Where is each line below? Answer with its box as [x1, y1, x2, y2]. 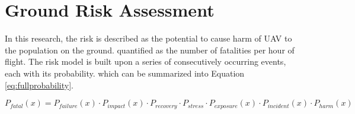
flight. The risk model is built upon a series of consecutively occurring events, [5, 55, 286, 68]
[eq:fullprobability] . [5, 78, 74, 91]
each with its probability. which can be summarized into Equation [5, 66, 245, 79]
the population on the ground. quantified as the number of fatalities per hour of [5, 43, 295, 56]
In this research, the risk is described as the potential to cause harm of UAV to [5, 32, 292, 45]
